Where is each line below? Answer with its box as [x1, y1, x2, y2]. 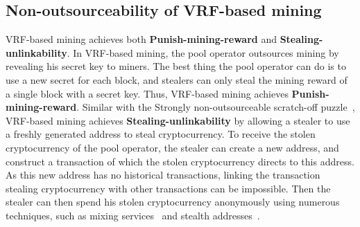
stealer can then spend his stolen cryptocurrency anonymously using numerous [6, 194, 340, 209]
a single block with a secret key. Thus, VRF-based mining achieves [6, 86, 289, 100]
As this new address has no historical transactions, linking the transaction [6, 167, 320, 182]
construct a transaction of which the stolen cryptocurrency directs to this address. [6, 154, 354, 168]
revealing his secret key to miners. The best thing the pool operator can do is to [6, 59, 346, 73]
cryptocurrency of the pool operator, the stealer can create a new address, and [6, 140, 339, 154]
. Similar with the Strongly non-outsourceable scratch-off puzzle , [76, 100, 355, 114]
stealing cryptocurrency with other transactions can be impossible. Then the [6, 181, 331, 195]
